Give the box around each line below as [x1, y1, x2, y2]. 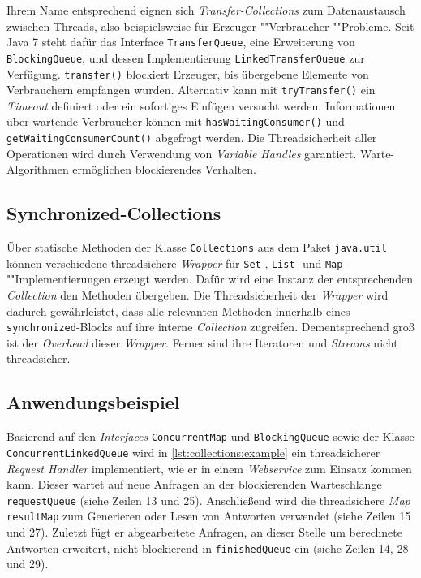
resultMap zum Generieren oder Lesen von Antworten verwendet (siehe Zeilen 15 [6, 507, 411, 524]
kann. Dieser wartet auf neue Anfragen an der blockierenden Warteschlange [6, 476, 382, 493]
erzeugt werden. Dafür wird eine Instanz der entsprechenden [114, 270, 414, 287]
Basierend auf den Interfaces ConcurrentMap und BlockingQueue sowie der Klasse [6, 428, 415, 445]
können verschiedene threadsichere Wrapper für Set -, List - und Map [6, 254, 343, 271]
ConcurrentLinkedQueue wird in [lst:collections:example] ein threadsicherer [6, 443, 380, 460]
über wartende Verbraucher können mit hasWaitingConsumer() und [6, 113, 345, 130]
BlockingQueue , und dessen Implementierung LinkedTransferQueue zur [6, 49, 365, 66]
